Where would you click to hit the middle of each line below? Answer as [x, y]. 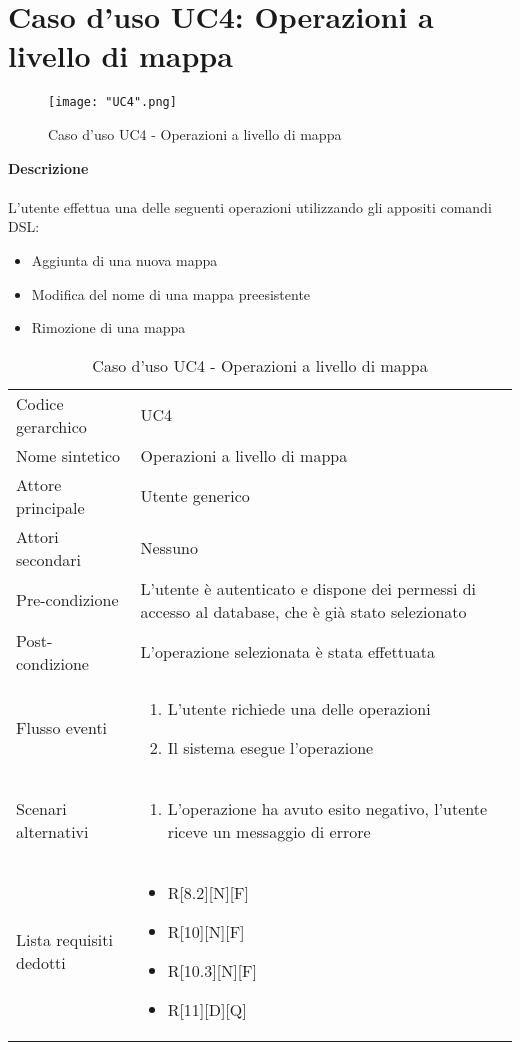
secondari [49, 559]
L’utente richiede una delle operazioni [299, 708]
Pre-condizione [67, 600]
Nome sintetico [68, 455]
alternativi [52, 831]
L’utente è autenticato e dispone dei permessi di [308, 588]
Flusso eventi [62, 728]
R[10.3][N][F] [212, 970]
